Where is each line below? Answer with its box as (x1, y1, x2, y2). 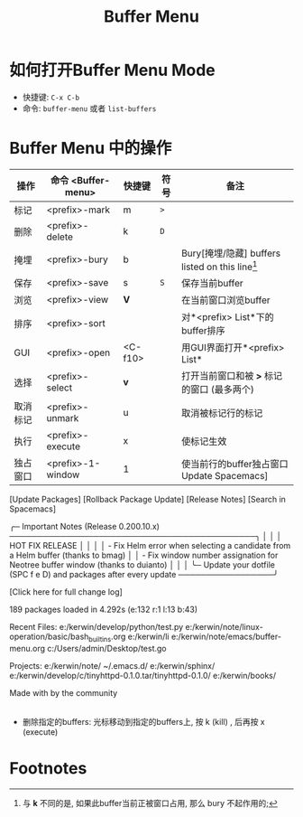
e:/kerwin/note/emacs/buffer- (170, 631, 282, 643)
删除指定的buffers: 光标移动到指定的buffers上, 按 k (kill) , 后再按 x (22, 717, 266, 727)
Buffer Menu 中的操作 (9, 138, 172, 159)
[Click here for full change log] (9, 587, 124, 597)
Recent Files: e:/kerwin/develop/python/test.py (9, 622, 184, 633)
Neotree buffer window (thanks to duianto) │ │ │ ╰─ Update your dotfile (9, 559, 275, 570)
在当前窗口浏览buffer (181, 294, 271, 306)
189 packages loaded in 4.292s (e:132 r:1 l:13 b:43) (9, 604, 198, 615)
